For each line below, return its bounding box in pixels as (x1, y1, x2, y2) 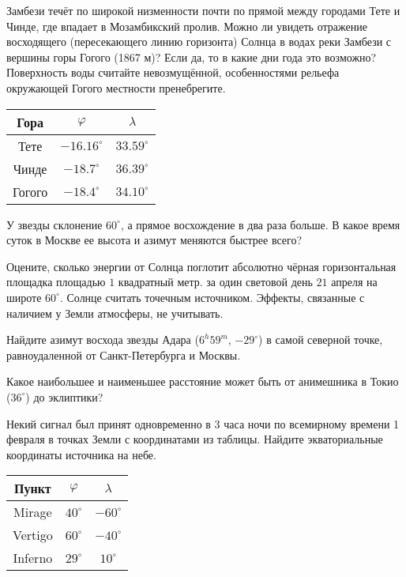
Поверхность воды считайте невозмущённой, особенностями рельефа (6, 64, 340, 81)
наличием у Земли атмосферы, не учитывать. (6, 304, 224, 321)
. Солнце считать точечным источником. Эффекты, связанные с (59, 288, 365, 305)
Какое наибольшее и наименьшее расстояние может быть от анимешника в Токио (6, 373, 399, 390)
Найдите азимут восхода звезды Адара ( (6, 331, 199, 348)
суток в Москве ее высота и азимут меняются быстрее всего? (6, 232, 303, 248)
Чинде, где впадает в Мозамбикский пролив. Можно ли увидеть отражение (6, 17, 367, 34)
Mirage (13, 503, 52, 522)
